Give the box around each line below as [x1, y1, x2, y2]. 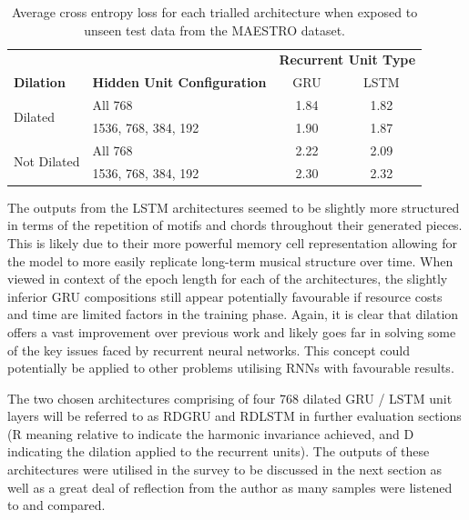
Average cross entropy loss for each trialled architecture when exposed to [12, 3, 418, 21]
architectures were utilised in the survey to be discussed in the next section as [7, 460, 443, 479]
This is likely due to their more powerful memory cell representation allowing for [7, 233, 457, 252]
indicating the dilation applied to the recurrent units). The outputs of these [7, 442, 430, 461]
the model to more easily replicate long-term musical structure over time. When [7, 251, 454, 270]
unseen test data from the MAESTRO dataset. [84, 20, 346, 39]
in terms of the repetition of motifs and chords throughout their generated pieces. [7, 215, 463, 235]
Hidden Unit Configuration [92, 73, 267, 92]
